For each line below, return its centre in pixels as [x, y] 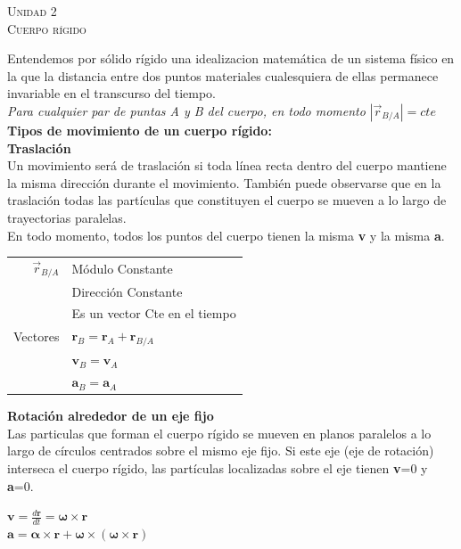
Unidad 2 [32, 11]
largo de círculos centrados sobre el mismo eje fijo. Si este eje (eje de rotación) [221, 451]
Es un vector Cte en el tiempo [154, 313]
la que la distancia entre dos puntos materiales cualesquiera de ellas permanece [223, 75]
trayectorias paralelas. [67, 217]
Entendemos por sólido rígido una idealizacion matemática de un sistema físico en [231, 58]
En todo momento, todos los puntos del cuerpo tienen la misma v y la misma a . [226, 235]
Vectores [37, 336]
